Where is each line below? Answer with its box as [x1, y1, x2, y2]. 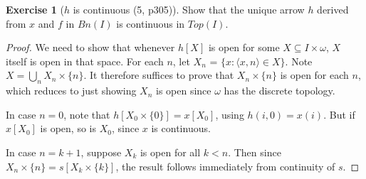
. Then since [228, 144, 281, 159]
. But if [323, 107, 355, 121]
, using [215, 107, 244, 121]
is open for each [280, 67, 349, 82]
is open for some [208, 40, 280, 55]
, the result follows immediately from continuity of [115, 158, 335, 173]
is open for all [140, 144, 201, 159]
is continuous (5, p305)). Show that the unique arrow [73, 2, 305, 16]
